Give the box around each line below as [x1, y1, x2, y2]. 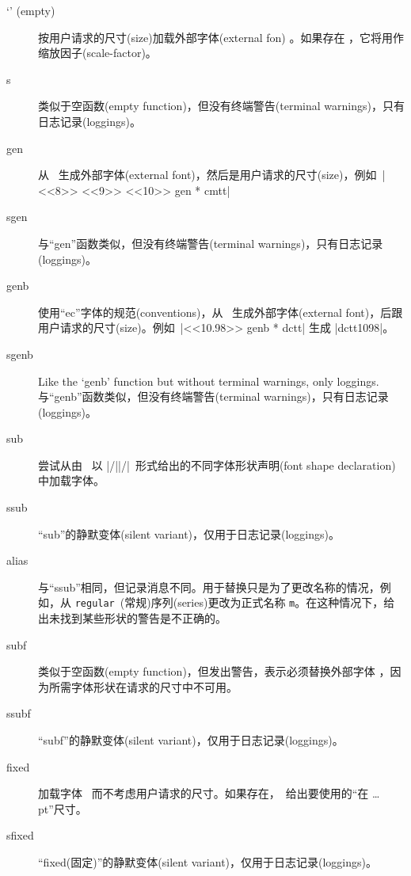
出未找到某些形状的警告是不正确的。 [38, 610, 226, 627]
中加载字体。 [38, 472, 105, 489]
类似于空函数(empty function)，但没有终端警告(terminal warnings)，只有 [38, 97, 405, 114]
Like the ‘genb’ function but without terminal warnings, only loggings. [38, 372, 379, 389]
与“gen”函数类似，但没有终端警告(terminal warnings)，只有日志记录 [38, 234, 383, 251]
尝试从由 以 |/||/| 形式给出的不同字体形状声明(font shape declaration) [38, 456, 396, 473]
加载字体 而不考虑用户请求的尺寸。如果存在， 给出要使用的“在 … [38, 785, 380, 802]
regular [74, 598, 115, 610]
